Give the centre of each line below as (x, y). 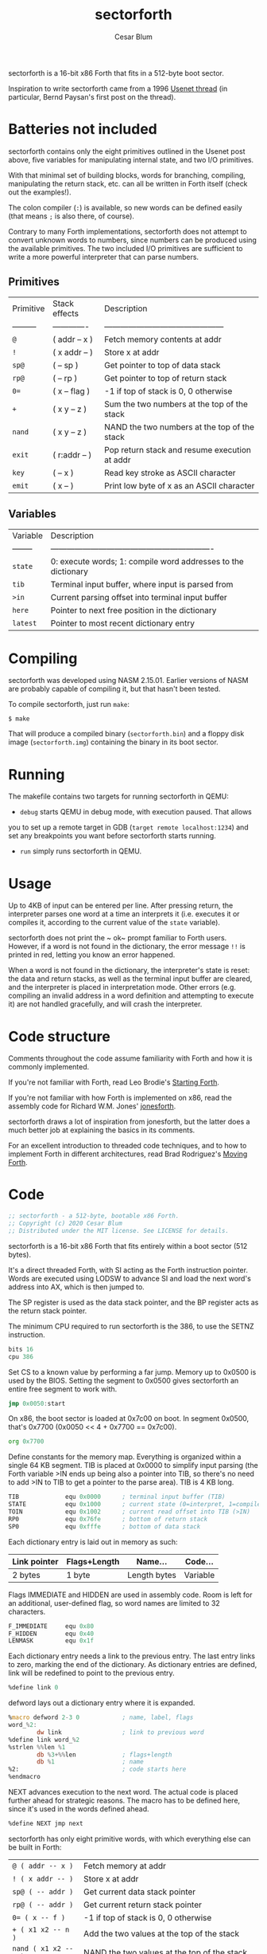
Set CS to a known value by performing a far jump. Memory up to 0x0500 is (132, 1371)
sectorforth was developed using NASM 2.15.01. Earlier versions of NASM (128, 681)
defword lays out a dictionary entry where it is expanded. (102, 1703)
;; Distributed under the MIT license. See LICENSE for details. (118, 1230)
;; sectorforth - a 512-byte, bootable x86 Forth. (94, 1216)
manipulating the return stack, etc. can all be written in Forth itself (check (128, 183)
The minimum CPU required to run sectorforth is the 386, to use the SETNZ (131, 1326)
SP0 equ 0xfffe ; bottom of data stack (104, 1526)
